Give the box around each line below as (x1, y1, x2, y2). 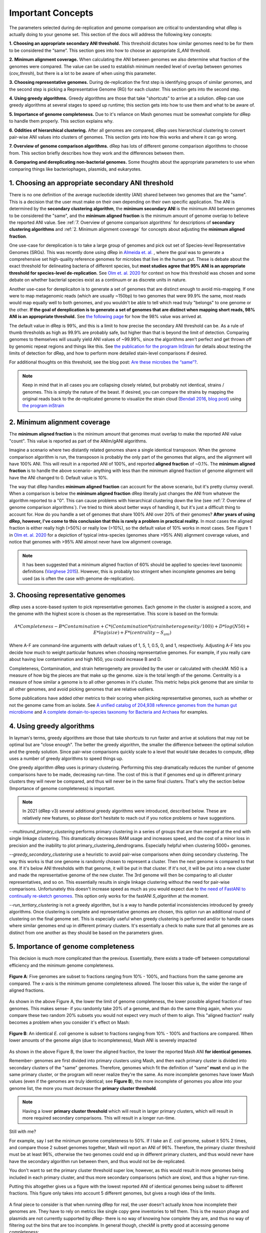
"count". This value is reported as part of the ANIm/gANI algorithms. (9, 438, 147, 444)
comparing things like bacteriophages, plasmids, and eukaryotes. (9, 166, 142, 172)
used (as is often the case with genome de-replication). (22, 575, 135, 581)
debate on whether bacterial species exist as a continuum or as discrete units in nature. (9, 277, 187, 283)
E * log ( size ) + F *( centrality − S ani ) (93, 629, 172, 636)
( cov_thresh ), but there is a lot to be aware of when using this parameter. (9, 70, 157, 76)
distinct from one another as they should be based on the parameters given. (9, 930, 164, 936)
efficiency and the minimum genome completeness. (9, 962, 114, 968)
